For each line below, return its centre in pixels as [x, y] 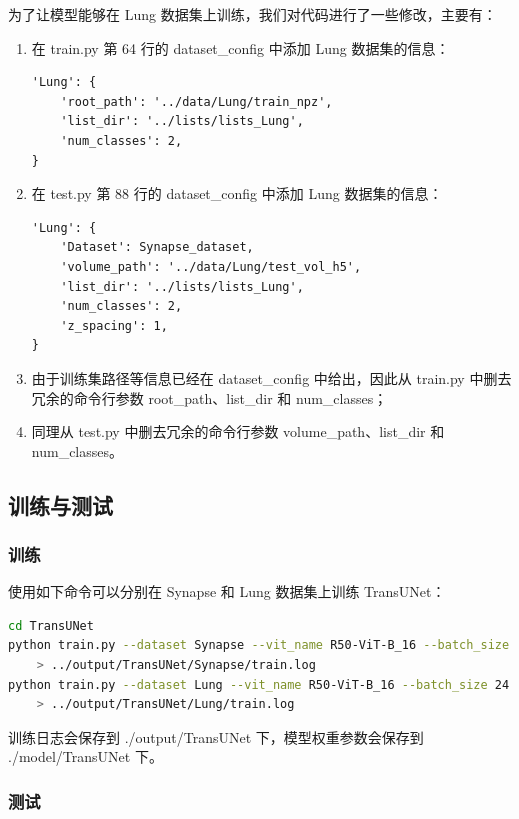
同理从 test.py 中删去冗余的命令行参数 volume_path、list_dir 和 [238, 431]
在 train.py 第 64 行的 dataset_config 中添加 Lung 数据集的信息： [240, 47]
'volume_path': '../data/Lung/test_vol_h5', [211, 266]
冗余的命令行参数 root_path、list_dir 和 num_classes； [209, 397]
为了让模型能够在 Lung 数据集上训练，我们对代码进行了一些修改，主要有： [252, 14]
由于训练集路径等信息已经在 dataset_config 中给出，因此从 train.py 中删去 [271, 377]
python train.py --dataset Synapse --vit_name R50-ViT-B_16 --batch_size [259, 645]
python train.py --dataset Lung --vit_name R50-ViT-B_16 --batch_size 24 [259, 684]
